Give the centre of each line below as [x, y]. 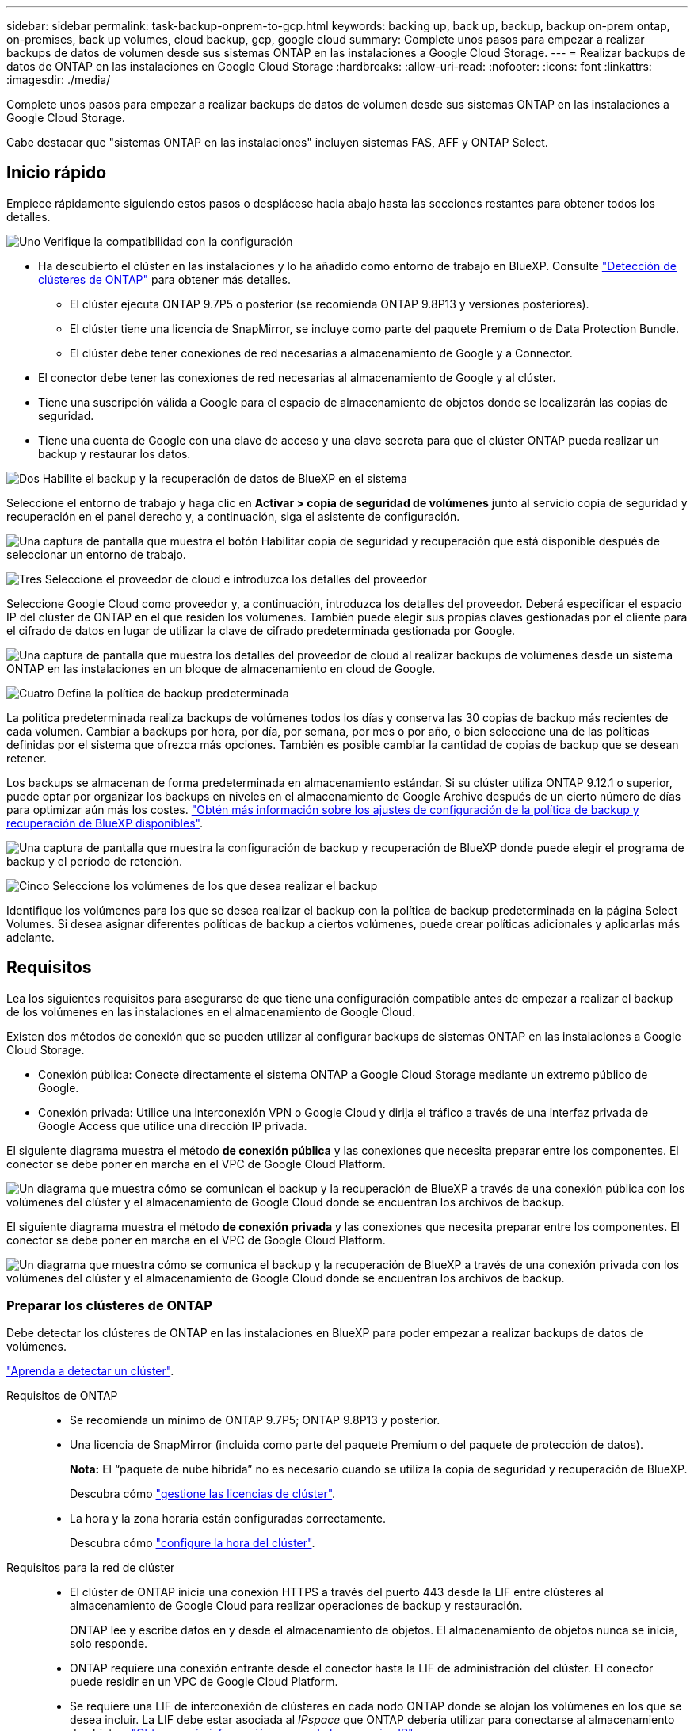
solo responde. [109, 1644]
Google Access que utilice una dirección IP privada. [173, 1125]
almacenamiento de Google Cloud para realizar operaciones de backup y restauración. [296, 1606]
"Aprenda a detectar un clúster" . [90, 1371]
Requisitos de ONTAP [62, 1396]
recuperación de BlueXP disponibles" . [105, 823]
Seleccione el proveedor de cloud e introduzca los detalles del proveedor [236, 579]
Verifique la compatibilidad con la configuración [168, 241]
